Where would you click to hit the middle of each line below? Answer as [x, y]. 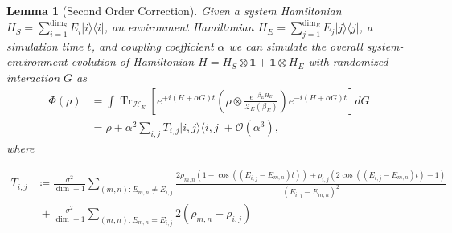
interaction [33, 78]
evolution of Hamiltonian [133, 61]
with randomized [348, 61]
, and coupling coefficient [152, 45]
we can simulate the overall [296, 45]
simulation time [45, 45]
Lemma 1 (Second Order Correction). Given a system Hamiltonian [174, 10]
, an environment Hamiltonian [179, 27]
